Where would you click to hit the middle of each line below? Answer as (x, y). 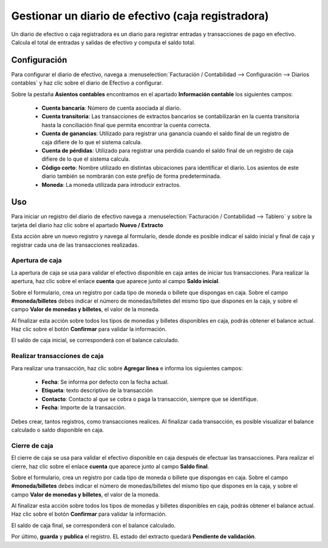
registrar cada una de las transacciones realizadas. (75, 245)
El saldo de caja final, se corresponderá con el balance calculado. (94, 525)
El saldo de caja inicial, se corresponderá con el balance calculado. (95, 340)
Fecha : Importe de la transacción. (84, 407)
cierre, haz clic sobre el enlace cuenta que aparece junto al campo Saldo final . (110, 466)
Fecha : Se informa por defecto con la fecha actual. (105, 382)
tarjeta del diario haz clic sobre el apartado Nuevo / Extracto (87, 225)
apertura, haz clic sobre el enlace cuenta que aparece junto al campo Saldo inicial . (115, 281)
